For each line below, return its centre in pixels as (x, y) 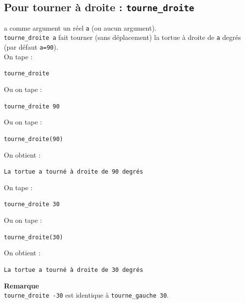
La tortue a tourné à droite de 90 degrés (74, 172)
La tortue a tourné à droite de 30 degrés (74, 270)
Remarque (22, 285)
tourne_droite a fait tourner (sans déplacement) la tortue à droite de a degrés (122, 37)
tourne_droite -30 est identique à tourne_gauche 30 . (86, 295)
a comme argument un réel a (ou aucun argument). (80, 27)
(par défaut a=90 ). (31, 47)
